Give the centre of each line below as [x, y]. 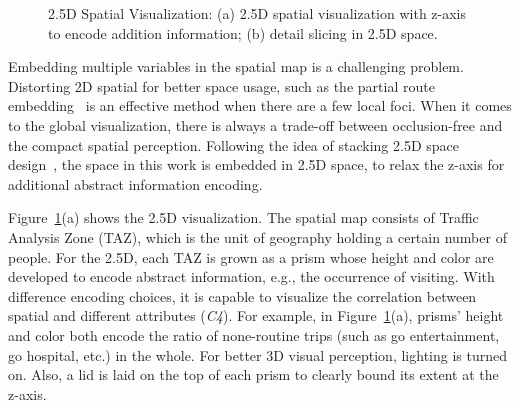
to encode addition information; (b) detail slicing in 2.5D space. [243, 32]
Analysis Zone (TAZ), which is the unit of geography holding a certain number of [257, 236]
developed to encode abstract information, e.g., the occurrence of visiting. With [251, 276]
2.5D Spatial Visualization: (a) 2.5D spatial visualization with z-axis [257, 13]
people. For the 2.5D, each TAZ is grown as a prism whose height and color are [251, 256]
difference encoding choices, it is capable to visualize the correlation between [242, 295]
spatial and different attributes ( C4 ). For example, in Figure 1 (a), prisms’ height [256, 315]
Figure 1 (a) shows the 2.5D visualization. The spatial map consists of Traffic [243, 217]
